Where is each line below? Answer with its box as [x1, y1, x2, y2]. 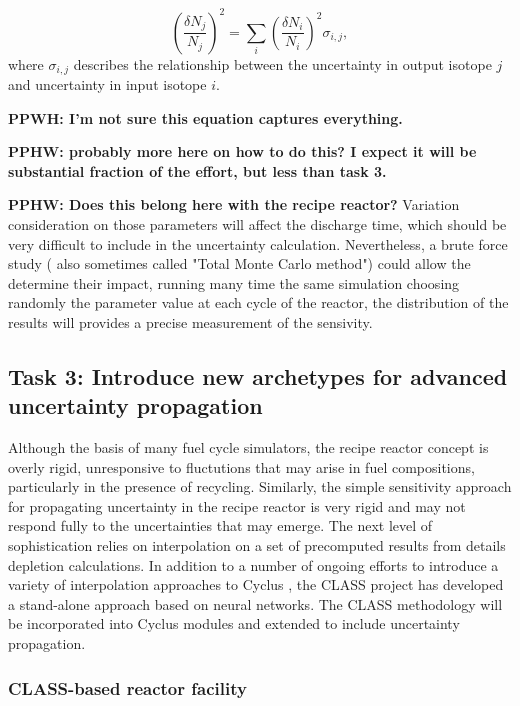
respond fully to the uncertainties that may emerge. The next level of [8, 515, 433, 536]
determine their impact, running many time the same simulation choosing [8, 272, 460, 293]
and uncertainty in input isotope [8, 73, 207, 94]
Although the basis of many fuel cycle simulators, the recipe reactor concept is [8, 437, 489, 458]
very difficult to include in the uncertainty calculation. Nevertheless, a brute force [8, 233, 508, 254]
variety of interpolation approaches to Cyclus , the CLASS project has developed [8, 574, 504, 595]
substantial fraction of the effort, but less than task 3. [8, 160, 387, 181]
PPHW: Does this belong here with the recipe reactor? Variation [8, 194, 460, 215]
